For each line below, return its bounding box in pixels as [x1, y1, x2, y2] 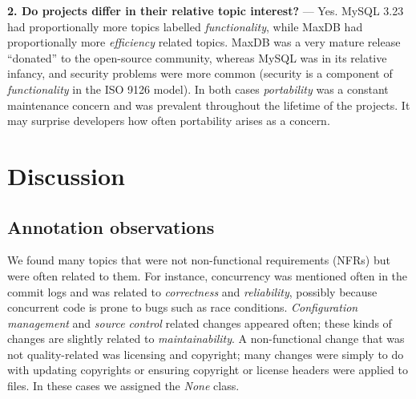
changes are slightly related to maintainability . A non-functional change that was [7, 330, 405, 347]
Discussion [7, 159, 125, 191]
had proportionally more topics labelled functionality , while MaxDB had [7, 18, 363, 34]
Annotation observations [7, 214, 215, 239]
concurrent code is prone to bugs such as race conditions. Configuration [7, 299, 358, 316]
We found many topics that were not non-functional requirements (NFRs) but [7, 252, 390, 268]
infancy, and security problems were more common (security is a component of [7, 65, 393, 82]
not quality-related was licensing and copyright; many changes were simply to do [7, 345, 404, 362]
